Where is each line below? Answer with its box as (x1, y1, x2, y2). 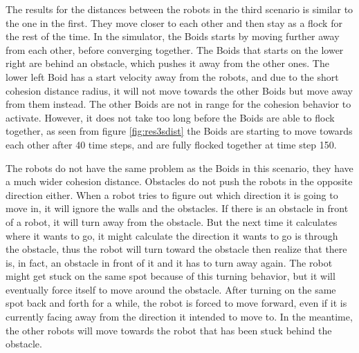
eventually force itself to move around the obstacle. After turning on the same (6, 282, 336, 296)
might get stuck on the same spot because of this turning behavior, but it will (6, 269, 335, 283)
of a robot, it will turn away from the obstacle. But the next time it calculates (6, 214, 338, 229)
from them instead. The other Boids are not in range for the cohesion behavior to (6, 97, 351, 111)
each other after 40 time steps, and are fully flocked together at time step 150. (6, 137, 337, 151)
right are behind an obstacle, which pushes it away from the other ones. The (6, 56, 329, 70)
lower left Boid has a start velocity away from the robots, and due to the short (6, 69, 339, 84)
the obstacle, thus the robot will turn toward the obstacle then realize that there (6, 242, 347, 256)
